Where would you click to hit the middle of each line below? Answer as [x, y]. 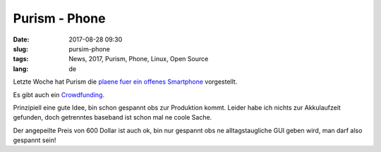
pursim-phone [90, 49]
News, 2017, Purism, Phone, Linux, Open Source [139, 59]
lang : [21, 69]
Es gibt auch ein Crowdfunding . [59, 94]
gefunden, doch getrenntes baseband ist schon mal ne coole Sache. [113, 118]
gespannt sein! [35, 140]
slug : [20, 49]
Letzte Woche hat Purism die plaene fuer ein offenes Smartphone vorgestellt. [125, 82]
